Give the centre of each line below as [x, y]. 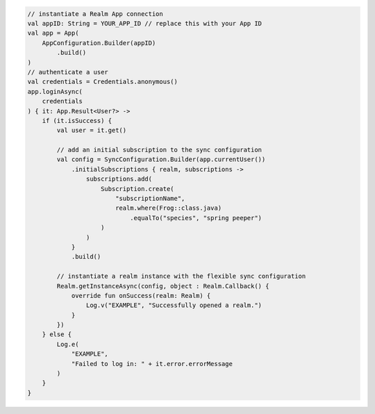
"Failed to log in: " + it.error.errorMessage [152, 364]
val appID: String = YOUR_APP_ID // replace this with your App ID [145, 23]
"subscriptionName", [150, 199]
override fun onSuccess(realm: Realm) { [141, 296]
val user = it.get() [92, 131]
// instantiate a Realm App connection [95, 14]
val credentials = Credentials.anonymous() [103, 82]
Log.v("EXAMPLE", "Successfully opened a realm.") [174, 305]
